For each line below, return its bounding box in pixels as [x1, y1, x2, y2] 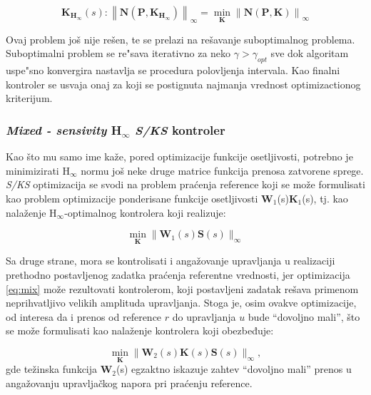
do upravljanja [172, 309, 236, 324]
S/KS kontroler [135, 120, 225, 138]
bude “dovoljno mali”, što [248, 309, 360, 324]
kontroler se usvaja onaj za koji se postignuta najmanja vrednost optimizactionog [6, 76, 361, 91]
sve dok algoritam [270, 46, 349, 61]
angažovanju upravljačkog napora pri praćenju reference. [6, 375, 253, 390]
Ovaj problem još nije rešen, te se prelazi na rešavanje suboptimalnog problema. [6, 31, 355, 46]
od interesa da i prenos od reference [6, 309, 162, 324]
